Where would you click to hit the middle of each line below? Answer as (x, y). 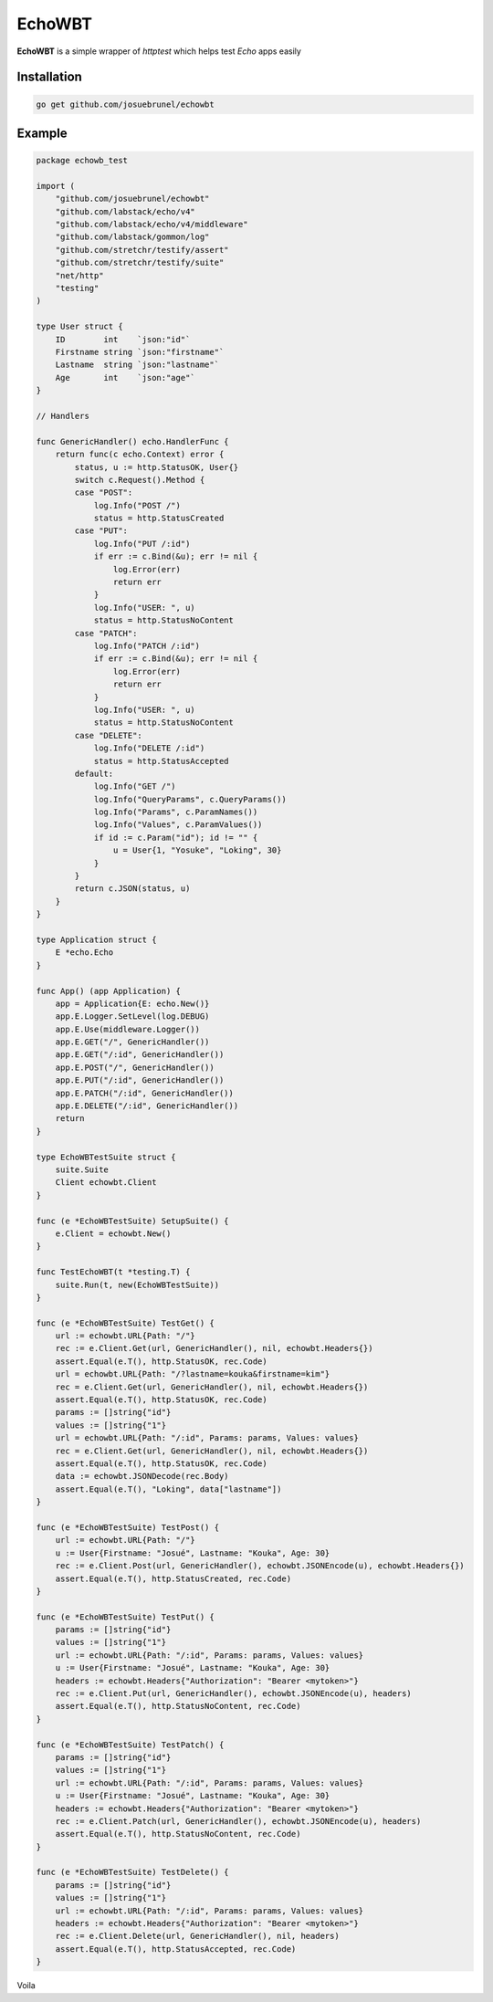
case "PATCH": (106, 633)
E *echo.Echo (84, 953)
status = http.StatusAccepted (161, 761)
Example (42, 133)
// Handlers (63, 416)
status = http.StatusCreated (159, 519)
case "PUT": (101, 531)
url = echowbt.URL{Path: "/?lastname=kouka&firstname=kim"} (193, 1374)
